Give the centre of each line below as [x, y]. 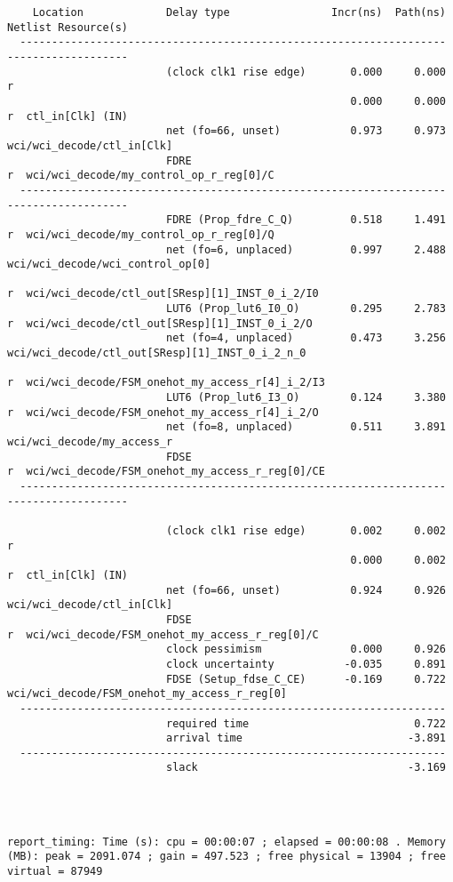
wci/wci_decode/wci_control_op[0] [109, 265]
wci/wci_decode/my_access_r [90, 442]
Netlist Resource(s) [68, 27]
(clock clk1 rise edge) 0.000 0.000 [306, 72]
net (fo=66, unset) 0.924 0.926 [306, 590]
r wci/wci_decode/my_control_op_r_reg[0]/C [141, 176]
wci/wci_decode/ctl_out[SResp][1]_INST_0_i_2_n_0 [157, 353]
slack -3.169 [306, 768]
